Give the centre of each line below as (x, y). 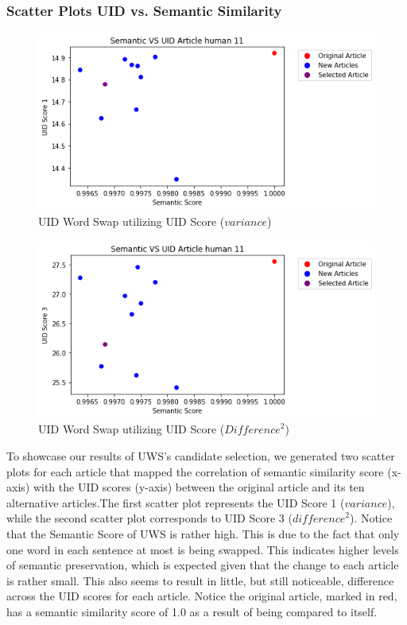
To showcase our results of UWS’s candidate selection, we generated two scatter (201, 456)
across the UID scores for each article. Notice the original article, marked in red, (202, 596)
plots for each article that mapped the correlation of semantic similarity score (195, 471)
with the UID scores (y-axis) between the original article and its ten (199, 487)
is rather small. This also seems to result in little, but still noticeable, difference (200, 580)
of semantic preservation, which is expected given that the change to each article (203, 565)
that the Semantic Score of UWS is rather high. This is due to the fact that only (203, 534)
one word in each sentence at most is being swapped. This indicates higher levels (203, 549)
